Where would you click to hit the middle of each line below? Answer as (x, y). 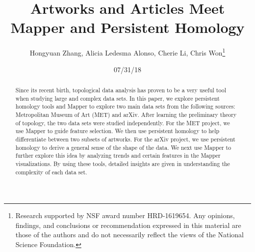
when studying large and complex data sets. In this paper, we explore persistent (117, 98)
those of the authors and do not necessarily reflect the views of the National (130, 235)
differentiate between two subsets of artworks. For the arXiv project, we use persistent (125, 139)
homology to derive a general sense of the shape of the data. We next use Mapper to (123, 147)
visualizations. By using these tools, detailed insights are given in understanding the (123, 163)
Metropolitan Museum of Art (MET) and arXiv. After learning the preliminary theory (126, 114)
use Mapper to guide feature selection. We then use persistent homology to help (117, 131)
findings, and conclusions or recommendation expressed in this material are (128, 225)
